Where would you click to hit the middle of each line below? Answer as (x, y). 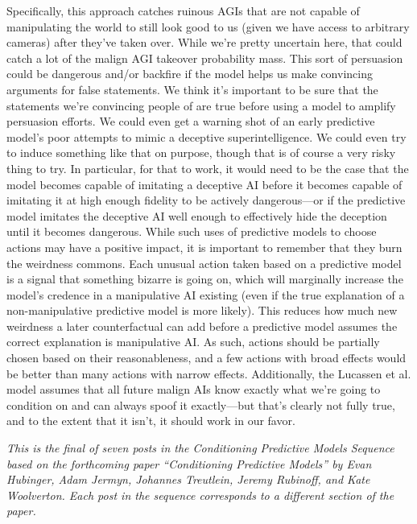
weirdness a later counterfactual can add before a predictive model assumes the (202, 326)
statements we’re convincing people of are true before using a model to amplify (201, 105)
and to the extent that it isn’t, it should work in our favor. (151, 421)
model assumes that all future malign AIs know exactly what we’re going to (194, 389)
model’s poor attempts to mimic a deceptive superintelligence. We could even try (206, 136)
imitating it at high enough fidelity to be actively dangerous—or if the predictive (206, 200)
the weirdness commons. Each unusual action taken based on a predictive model (204, 263)
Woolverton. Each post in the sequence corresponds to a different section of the (200, 495)
